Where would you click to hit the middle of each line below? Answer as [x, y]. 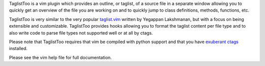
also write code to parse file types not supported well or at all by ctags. [81, 33]
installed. [18, 49]
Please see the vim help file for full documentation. [61, 57]
